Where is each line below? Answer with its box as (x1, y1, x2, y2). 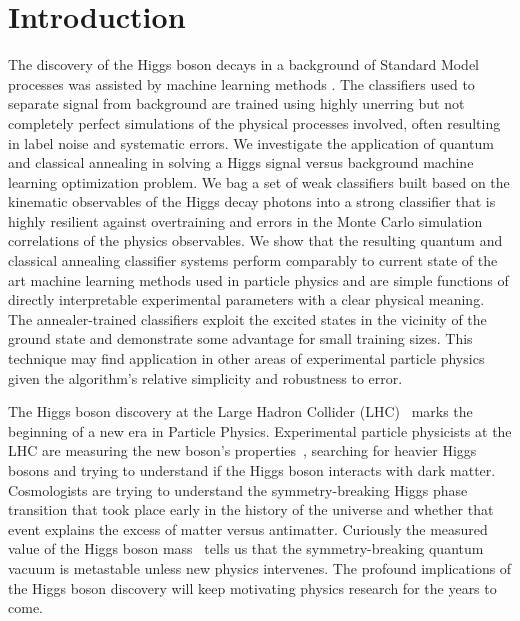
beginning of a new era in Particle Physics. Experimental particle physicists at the (8, 420, 512, 441)
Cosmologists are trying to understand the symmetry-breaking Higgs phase (8, 479, 468, 500)
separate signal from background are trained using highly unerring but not (8, 93, 465, 114)
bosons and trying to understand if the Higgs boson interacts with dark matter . (8, 460, 496, 480)
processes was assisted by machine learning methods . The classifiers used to (8, 73, 475, 94)
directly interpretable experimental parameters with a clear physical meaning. (8, 289, 485, 310)
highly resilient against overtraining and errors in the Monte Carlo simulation (8, 210, 483, 231)
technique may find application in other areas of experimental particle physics (8, 348, 485, 369)
